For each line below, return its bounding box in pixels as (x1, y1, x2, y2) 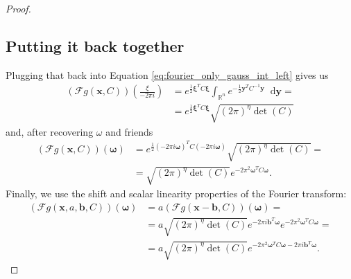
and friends (105, 124, 153, 138)
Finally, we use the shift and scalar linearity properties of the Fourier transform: (6, 186, 347, 201)
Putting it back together (6, 35, 185, 56)
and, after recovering (6, 124, 94, 138)
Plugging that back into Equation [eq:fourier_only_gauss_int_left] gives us (6, 67, 329, 82)
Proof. (6, 1, 31, 15)
